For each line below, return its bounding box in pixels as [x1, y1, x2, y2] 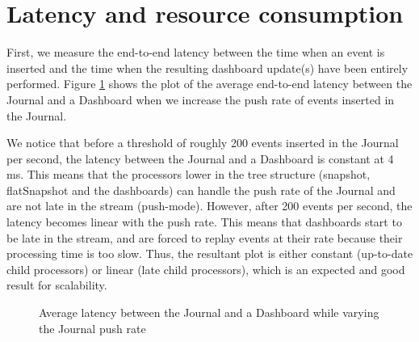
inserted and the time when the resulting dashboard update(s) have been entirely [6, 59, 409, 76]
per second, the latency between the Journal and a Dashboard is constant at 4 [6, 150, 394, 167]
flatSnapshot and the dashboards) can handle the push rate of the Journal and [6, 181, 396, 198]
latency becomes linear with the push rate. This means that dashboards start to [6, 213, 402, 230]
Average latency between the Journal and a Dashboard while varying [39, 304, 379, 321]
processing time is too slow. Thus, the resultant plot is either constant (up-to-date [6, 245, 413, 262]
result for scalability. [6, 277, 107, 293]
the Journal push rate [39, 319, 146, 336]
